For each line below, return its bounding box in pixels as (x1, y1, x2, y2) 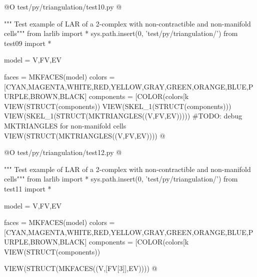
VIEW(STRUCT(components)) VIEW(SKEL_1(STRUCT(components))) (4, 100, 231, 111)
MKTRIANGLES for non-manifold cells (4, 120, 126, 130)
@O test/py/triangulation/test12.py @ (4, 147, 122, 157)
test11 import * (4, 183, 51, 193)
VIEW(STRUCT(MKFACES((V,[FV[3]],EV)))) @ (4, 263, 157, 273)
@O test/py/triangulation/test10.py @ (4, 1, 122, 11)
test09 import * (4, 37, 51, 48)
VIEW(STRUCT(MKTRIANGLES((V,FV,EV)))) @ (4, 130, 165, 140)
